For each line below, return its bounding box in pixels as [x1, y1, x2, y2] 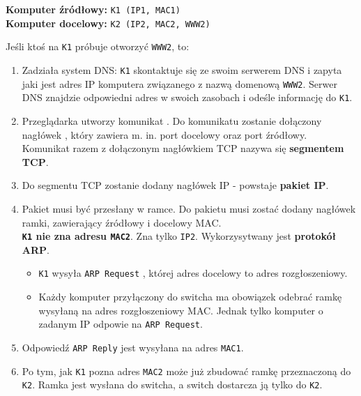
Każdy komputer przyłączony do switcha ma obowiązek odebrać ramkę [38, 289, 342, 303]
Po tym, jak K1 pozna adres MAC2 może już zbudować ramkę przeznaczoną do [22, 363, 351, 378]
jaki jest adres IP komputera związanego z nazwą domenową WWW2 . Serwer [22, 76, 337, 91]
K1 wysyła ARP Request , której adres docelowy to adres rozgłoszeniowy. [38, 266, 348, 280]
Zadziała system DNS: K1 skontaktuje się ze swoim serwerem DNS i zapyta [22, 62, 342, 77]
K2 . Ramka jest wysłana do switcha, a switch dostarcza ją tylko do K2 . [22, 377, 323, 392]
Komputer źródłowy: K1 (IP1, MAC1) [6, 2, 180, 16]
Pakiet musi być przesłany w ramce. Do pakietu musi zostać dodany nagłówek [22, 201, 356, 215]
